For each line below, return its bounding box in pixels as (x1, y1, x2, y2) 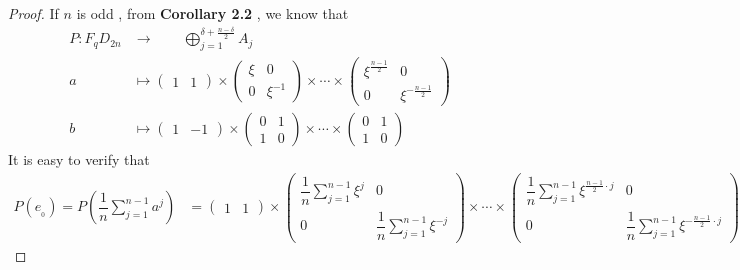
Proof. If (8, 3, 59, 23)
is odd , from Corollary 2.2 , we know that (76, 3, 349, 23)
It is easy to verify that (8, 149, 150, 169)
